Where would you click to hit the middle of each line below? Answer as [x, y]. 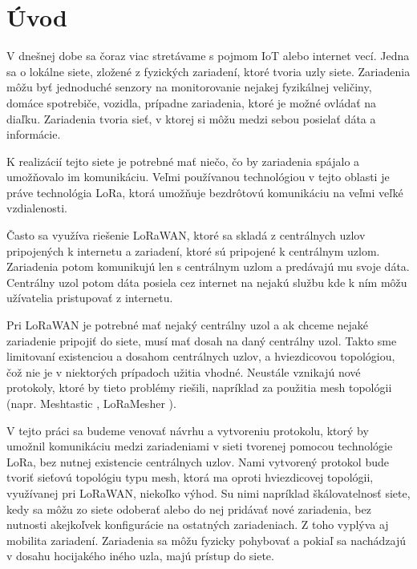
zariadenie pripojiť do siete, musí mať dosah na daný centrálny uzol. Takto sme [202, 340]
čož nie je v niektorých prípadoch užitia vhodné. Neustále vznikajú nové [184, 371]
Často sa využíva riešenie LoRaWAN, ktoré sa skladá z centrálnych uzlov [186, 235]
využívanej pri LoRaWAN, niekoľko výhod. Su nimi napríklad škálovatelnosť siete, [208, 492]
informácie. [34, 134]
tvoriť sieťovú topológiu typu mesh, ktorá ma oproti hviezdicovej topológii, [190, 477]
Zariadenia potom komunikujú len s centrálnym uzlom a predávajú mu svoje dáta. [208, 266]
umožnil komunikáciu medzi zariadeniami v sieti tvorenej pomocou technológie [200, 446]
